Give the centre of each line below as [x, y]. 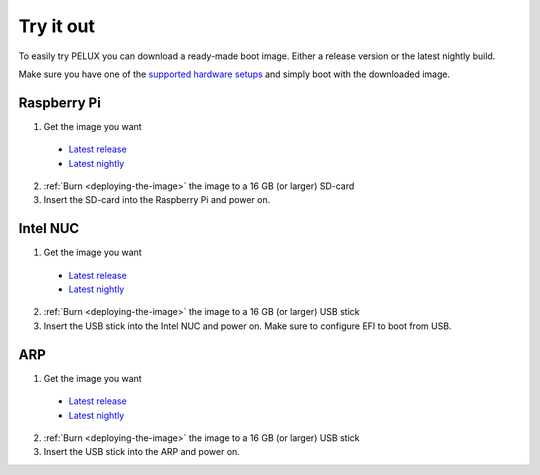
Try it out [56, 26]
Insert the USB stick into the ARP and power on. [141, 452]
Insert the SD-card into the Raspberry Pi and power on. [157, 200]
